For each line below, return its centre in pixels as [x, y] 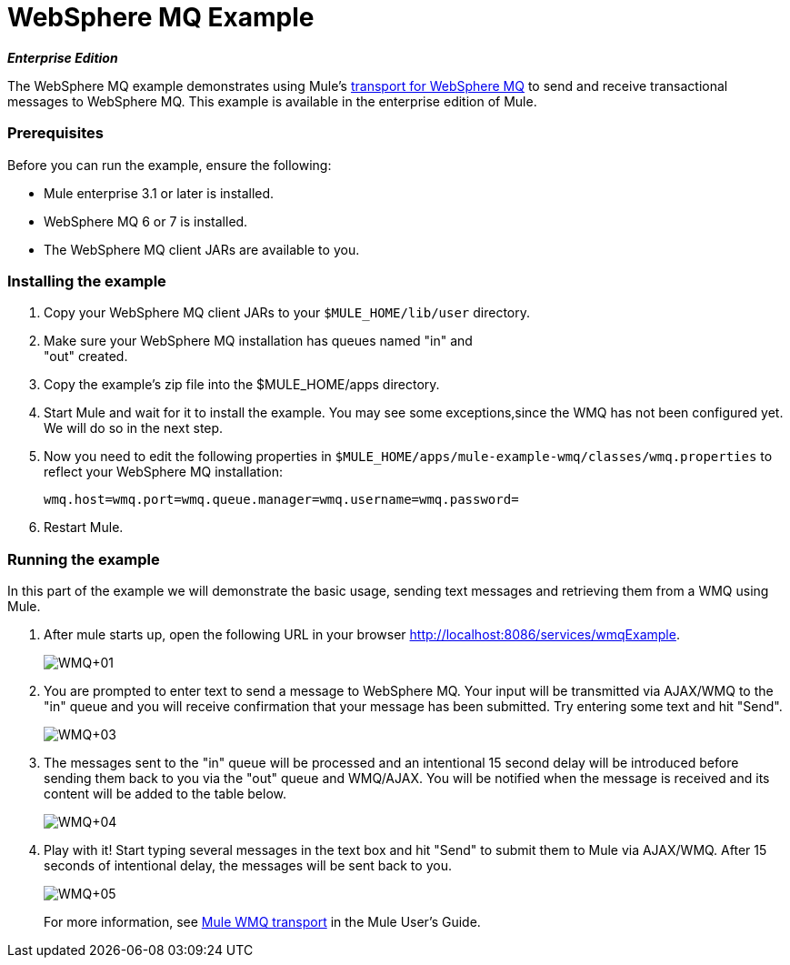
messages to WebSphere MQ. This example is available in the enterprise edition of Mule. [272, 101]
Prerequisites [55, 133]
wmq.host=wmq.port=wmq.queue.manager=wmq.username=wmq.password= [281, 500]
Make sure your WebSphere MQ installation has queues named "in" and [258, 341]
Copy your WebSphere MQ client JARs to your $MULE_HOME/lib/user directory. [287, 313]
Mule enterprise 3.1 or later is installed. [159, 193]
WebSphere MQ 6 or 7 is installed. [146, 221]
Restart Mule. [84, 528]
